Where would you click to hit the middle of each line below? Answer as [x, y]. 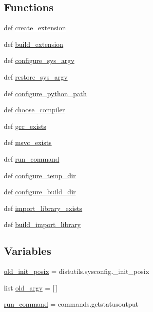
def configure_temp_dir [40, 175]
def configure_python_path [46, 93]
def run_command [32, 158]
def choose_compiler [35, 110]
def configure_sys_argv [39, 60]
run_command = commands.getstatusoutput [71, 304]
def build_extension [34, 44]
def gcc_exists [25, 126]
